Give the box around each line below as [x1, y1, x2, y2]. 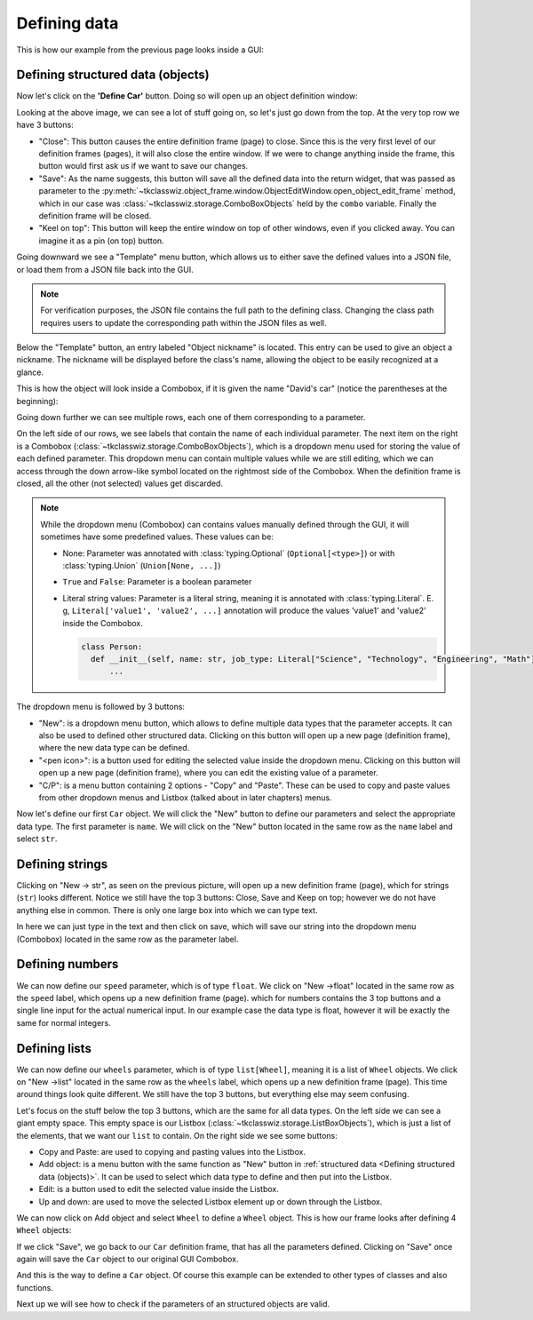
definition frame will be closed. [38, 210, 152, 221]
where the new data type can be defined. [38, 743, 190, 753]
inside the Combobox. [62, 617, 144, 628]
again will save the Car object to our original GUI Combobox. [16, 1253, 239, 1265]
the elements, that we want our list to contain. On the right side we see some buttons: [16, 1130, 338, 1141]
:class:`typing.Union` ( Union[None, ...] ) [62, 560, 221, 570]
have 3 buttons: [16, 120, 75, 131]
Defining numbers [16, 957, 119, 972]
